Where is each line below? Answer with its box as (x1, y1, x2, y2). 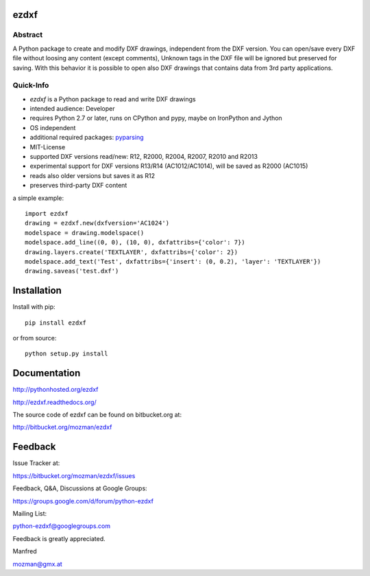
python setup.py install (25, 350, 108, 358)
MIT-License (29, 142, 66, 151)
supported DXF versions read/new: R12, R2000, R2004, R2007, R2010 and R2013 (29, 153, 258, 161)
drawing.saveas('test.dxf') (25, 267, 119, 275)
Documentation (12, 367, 81, 379)
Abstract (12, 30, 43, 40)
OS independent (29, 123, 76, 132)
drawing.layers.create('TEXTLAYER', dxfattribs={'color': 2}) (25, 248, 238, 256)
